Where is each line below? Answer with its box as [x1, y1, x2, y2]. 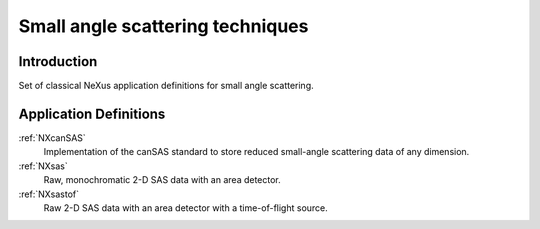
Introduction [18, 53, 98, 70]
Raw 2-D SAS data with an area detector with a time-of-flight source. [43, 201, 329, 214]
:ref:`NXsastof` [18, 188, 80, 200]
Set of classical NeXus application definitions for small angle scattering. [18, 80, 314, 92]
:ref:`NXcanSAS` [18, 131, 87, 144]
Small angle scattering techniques [18, 15, 309, 37]
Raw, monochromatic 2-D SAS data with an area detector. [43, 174, 282, 186]
